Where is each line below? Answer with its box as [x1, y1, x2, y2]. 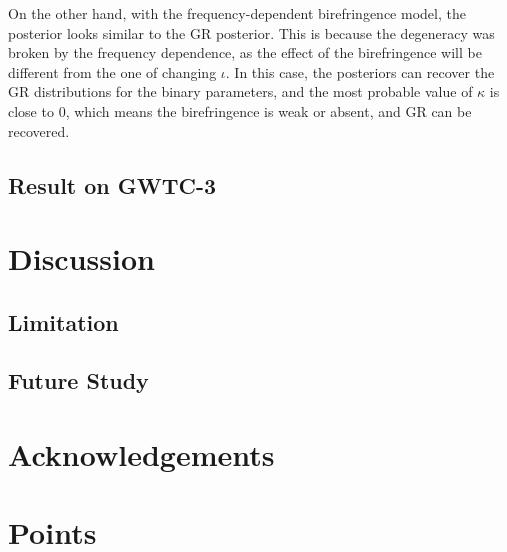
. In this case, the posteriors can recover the [225, 61, 495, 82]
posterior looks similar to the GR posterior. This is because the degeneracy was [8, 22, 495, 43]
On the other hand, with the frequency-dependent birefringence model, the [8, 3, 466, 23]
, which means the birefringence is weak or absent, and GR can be [65, 100, 472, 121]
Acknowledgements [8, 434, 275, 475]
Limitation [8, 306, 119, 337]
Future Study [8, 365, 149, 396]
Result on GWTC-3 [8, 169, 217, 200]
